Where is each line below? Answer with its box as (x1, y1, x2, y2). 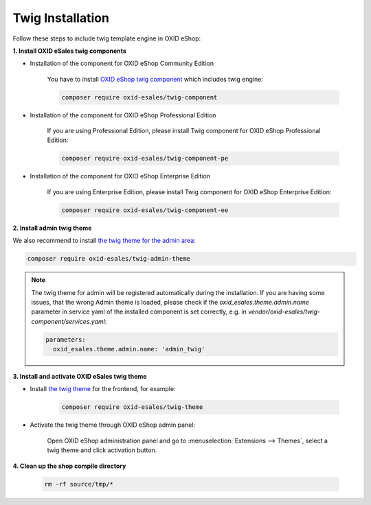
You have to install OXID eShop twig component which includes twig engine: (47, 75, 264, 83)
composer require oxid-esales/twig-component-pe (61, 154, 229, 163)
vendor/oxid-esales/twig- (248, 307, 321, 316)
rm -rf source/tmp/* (44, 480, 113, 488)
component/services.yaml (31, 317, 106, 325)
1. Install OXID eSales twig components (12, 47, 126, 55)
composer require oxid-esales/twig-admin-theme (27, 255, 190, 263)
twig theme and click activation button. (47, 446, 157, 454)
